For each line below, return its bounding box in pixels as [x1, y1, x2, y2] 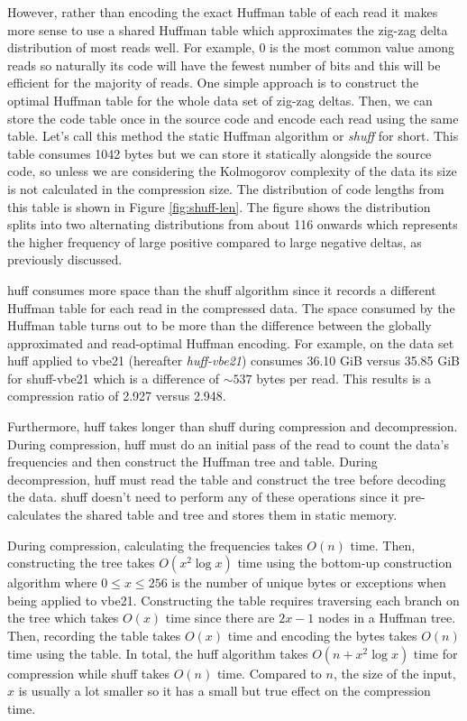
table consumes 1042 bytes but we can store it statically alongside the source [7, 143, 432, 162]
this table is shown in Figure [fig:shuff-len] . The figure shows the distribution [7, 197, 431, 216]
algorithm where [7, 573, 97, 592]
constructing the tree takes [7, 553, 155, 572]
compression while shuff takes [7, 663, 169, 682]
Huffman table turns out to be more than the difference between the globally [7, 316, 432, 335]
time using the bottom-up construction [237, 553, 453, 572]
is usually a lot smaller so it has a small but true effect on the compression [18, 681, 431, 700]
